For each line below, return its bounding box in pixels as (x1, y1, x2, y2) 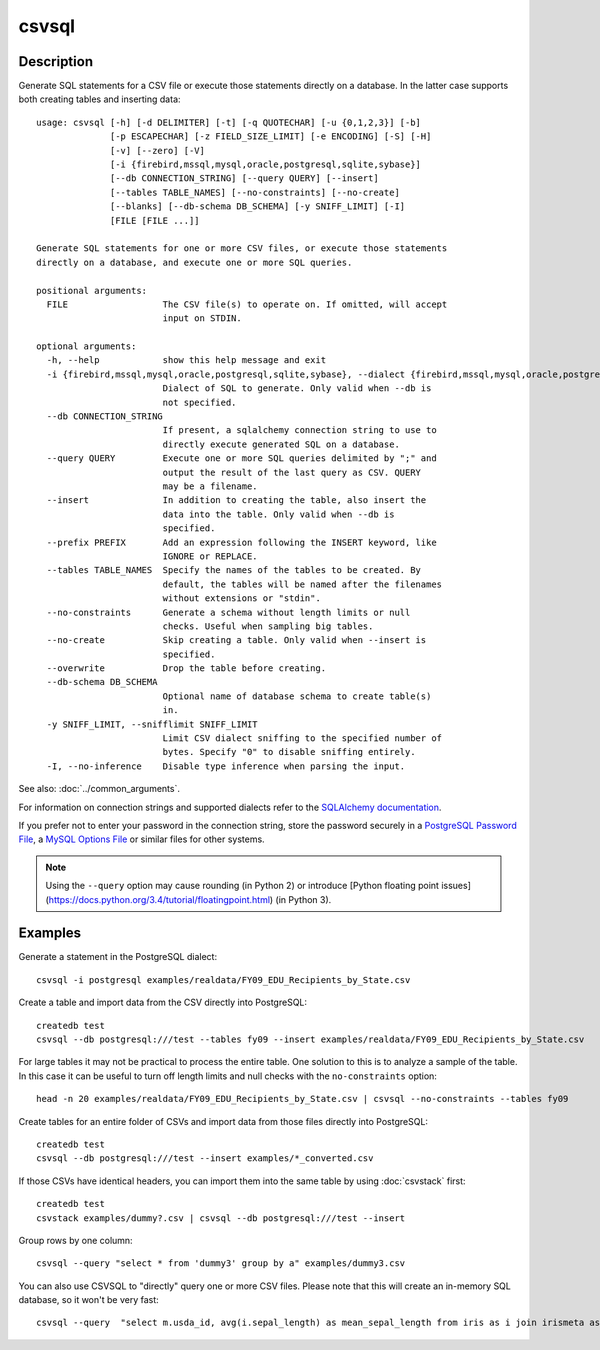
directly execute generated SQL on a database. (162, 438, 400, 450)
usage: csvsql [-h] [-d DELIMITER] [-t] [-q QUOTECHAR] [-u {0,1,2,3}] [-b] (36, 116, 422, 128)
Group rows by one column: (18, 1234, 134, 1246)
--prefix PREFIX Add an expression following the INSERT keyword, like (46, 536, 437, 548)
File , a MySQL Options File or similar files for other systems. (18, 833, 265, 845)
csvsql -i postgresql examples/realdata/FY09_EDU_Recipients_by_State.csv (36, 974, 411, 985)
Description (18, 53, 94, 70)
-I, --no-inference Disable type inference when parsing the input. (46, 760, 406, 772)
